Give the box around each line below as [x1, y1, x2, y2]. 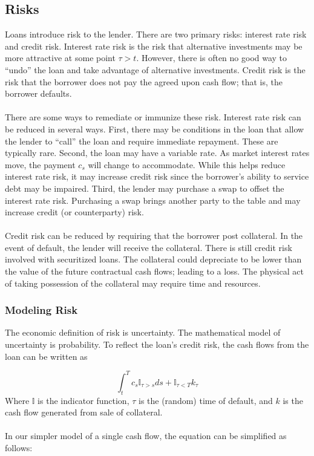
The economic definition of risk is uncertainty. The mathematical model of [5, 326, 281, 339]
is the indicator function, [38, 394, 129, 406]
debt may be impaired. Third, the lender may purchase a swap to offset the [5, 181, 284, 194]
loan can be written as [5, 350, 88, 362]
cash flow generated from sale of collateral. [5, 406, 163, 419]
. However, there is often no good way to [136, 51, 287, 64]
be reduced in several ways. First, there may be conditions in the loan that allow [5, 122, 304, 135]
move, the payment [5, 158, 76, 171]
